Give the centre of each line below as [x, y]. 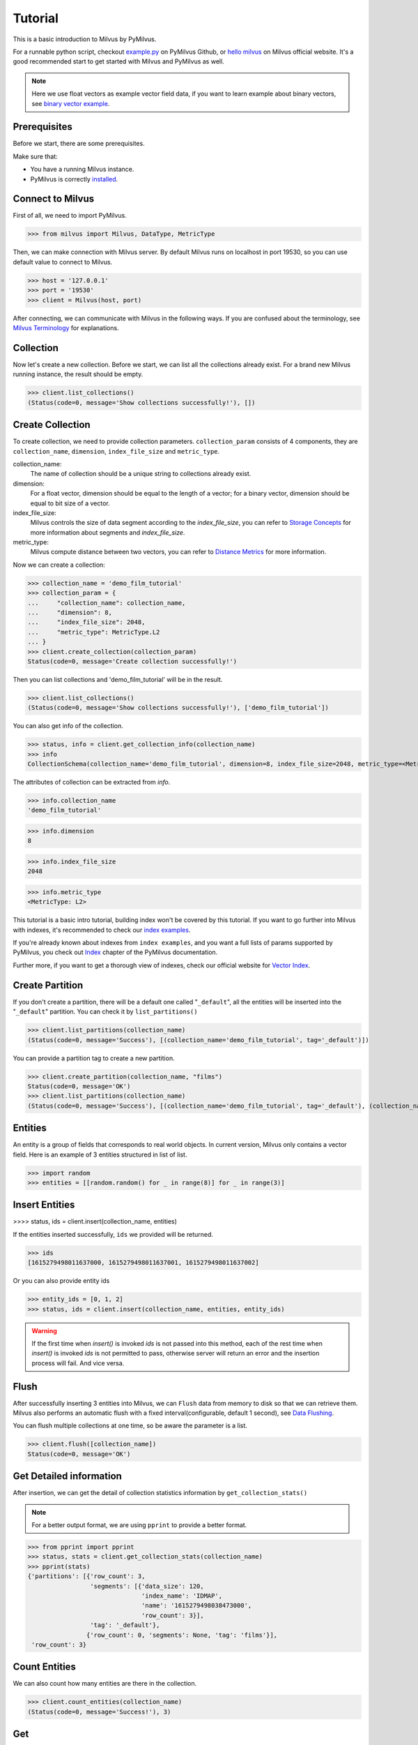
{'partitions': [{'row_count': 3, [86, 1576]
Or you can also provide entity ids [61, 1281]
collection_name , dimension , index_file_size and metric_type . [116, 451]
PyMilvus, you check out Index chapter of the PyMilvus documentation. [115, 952]
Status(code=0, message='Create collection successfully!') [132, 661]
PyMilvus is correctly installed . [74, 179]
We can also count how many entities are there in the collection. [105, 1684]
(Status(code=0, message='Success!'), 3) [99, 1711]
